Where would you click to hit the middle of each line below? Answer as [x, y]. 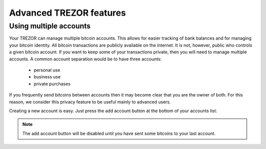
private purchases [52, 84]
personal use [47, 70]
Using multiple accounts [50, 26]
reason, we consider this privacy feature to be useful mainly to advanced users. [90, 102]
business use [47, 77]
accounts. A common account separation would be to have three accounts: [85, 59]
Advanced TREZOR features [67, 13]
